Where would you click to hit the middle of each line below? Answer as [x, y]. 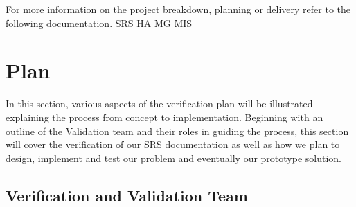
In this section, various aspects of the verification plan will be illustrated [159, 103]
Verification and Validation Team [127, 195]
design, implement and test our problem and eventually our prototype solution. [173, 157]
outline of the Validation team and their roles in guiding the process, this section [177, 130]
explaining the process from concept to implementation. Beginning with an [164, 117]
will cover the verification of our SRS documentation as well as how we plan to [173, 144]
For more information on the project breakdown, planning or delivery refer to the [178, 9]
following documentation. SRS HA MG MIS [99, 22]
